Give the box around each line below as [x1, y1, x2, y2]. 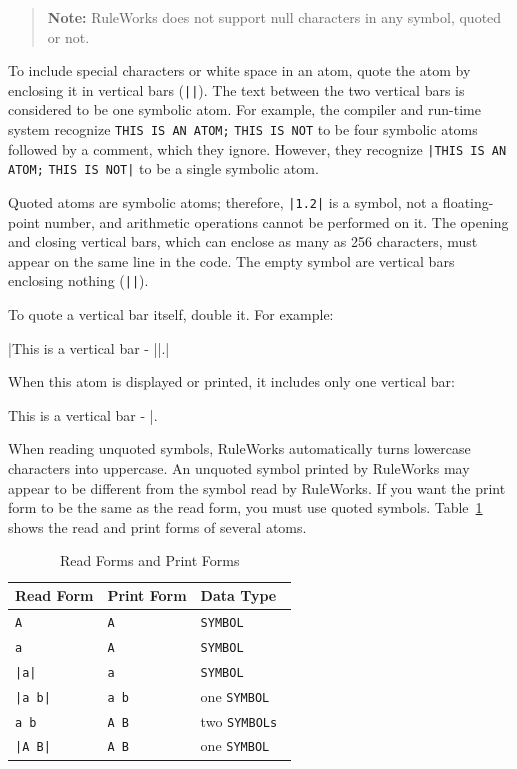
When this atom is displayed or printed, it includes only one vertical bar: [8, 371, 455, 392]
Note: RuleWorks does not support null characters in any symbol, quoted [47, 7, 502, 27]
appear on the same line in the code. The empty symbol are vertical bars [8, 250, 455, 271]
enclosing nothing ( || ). [8, 270, 149, 291]
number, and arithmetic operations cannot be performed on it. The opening [44, 211, 509, 232]
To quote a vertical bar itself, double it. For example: [8, 304, 334, 325]
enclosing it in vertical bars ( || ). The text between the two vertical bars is [8, 79, 465, 100]
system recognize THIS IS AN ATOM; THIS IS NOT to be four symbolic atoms [8, 119, 478, 140]
